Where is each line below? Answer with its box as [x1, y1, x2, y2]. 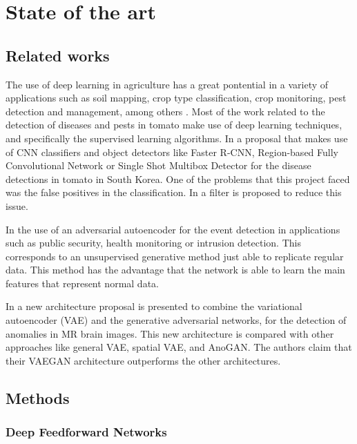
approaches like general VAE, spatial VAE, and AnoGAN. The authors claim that [6, 340, 352, 354]
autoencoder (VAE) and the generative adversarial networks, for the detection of [6, 313, 347, 327]
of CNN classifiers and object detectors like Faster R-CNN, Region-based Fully [6, 144, 338, 159]
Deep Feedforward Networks [6, 423, 167, 441]
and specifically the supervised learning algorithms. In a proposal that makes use [6, 131, 348, 145]
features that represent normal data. [6, 276, 159, 290]
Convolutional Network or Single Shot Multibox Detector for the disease [6, 158, 311, 173]
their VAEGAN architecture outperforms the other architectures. [6, 353, 281, 367]
